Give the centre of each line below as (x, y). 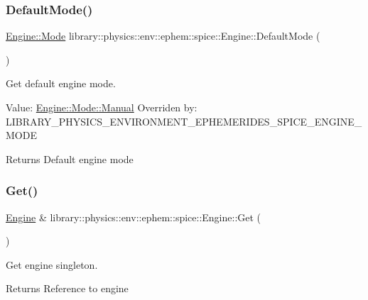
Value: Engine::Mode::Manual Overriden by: (102, 107)
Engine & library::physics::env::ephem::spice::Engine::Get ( (134, 217)
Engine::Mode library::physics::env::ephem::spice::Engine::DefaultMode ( (163, 36)
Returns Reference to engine (67, 288)
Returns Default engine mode (70, 159)
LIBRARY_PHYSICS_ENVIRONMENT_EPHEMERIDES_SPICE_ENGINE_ (184, 121)
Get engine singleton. (52, 264)
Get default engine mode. (61, 83)
